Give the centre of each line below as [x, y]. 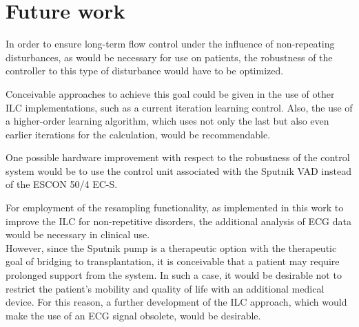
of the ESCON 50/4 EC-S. [62, 184]
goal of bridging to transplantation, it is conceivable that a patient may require [173, 261]
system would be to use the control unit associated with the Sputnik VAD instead [178, 170]
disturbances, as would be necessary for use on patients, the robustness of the [169, 57]
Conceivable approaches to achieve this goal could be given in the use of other [170, 93]
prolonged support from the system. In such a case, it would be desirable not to [174, 275]
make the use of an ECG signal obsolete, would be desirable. [133, 315]
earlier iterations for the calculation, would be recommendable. [138, 134]
